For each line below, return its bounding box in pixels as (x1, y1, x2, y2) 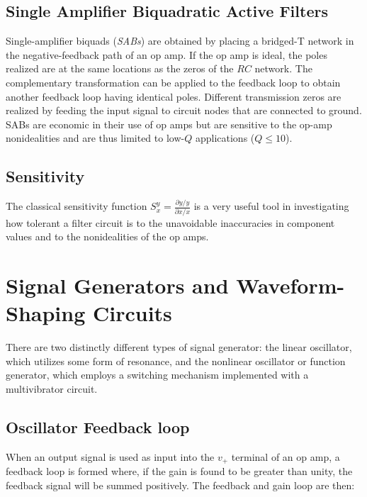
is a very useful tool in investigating (193, 199, 349, 213)
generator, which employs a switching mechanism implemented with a (6, 367, 309, 382)
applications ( (195, 130, 255, 145)
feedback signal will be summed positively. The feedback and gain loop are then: (6, 477, 355, 492)
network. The (254, 61, 312, 76)
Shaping (6, 298, 86, 328)
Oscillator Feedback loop (6, 416, 190, 438)
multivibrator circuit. (6, 381, 98, 396)
